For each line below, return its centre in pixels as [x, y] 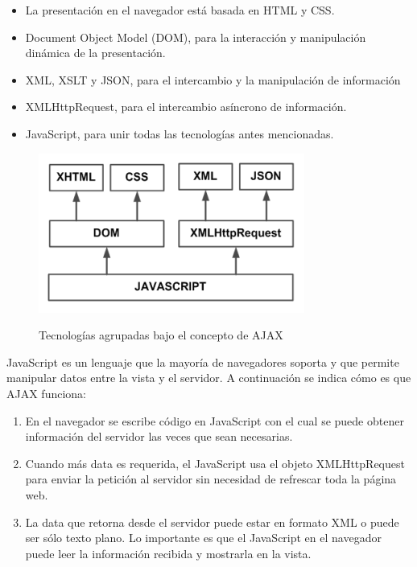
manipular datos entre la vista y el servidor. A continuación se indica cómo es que [209, 378]
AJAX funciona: [46, 393]
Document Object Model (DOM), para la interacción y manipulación [196, 37]
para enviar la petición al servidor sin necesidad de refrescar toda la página [211, 479]
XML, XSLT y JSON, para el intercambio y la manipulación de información [213, 79]
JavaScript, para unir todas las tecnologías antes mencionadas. [180, 133]
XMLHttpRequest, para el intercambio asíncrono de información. [186, 107]
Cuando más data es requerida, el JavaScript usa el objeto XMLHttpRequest [215, 463]
